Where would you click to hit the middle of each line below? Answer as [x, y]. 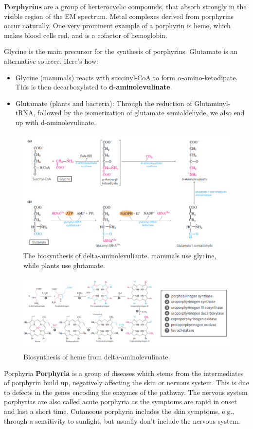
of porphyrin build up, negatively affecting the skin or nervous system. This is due [126, 383]
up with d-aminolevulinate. [56, 122]
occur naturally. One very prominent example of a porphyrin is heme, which [117, 26]
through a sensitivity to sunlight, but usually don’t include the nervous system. [122, 420]
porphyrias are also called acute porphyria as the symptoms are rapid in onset [120, 402]
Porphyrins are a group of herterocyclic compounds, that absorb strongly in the [125, 6]
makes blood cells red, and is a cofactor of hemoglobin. [86, 35]
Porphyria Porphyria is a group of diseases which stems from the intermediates [124, 373]
